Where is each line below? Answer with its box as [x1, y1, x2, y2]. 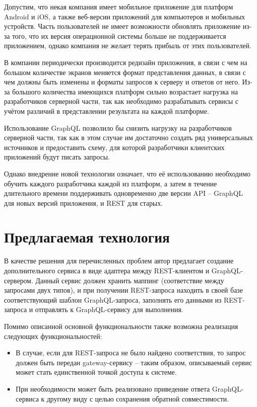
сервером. [4, 275, 33, 285]
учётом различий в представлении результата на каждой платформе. [4, 105, 209, 116]
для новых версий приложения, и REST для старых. [4, 197, 163, 208]
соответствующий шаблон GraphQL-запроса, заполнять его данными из [4, 294, 222, 305]
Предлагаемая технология [4, 227, 170, 247]
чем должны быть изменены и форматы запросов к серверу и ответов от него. [4, 77, 240, 87]
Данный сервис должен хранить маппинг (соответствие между [35, 275, 224, 285]
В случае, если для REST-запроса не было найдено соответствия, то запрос [15, 347, 246, 358]
